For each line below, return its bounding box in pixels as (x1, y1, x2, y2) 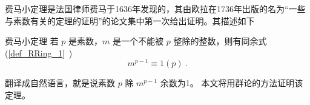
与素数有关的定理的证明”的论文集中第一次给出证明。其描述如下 (5, 14, 255, 27)
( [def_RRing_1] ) (5, 46, 73, 59)
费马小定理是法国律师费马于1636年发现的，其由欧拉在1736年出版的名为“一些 (5, 2, 306, 15)
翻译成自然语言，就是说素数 (5, 76, 115, 89)
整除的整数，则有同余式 (173, 35, 267, 47)
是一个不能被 (113, 35, 164, 47)
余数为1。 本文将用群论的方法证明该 (160, 76, 303, 89)
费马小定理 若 (5, 35, 59, 47)
